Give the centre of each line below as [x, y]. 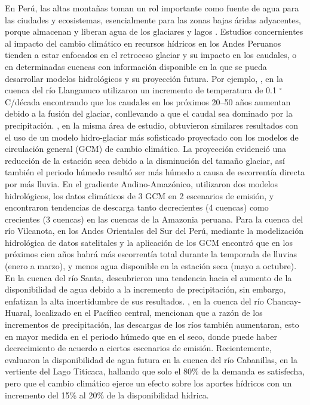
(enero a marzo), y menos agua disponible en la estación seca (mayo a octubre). [151, 266]
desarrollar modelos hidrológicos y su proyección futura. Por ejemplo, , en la [144, 78]
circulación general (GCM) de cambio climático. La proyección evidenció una [145, 149]
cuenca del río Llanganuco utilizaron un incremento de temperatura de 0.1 [141, 90]
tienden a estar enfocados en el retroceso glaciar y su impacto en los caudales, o [151, 55]
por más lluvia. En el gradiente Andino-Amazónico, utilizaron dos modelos [142, 183]
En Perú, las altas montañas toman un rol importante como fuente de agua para [152, 8]
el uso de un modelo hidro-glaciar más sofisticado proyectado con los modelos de [152, 137]
